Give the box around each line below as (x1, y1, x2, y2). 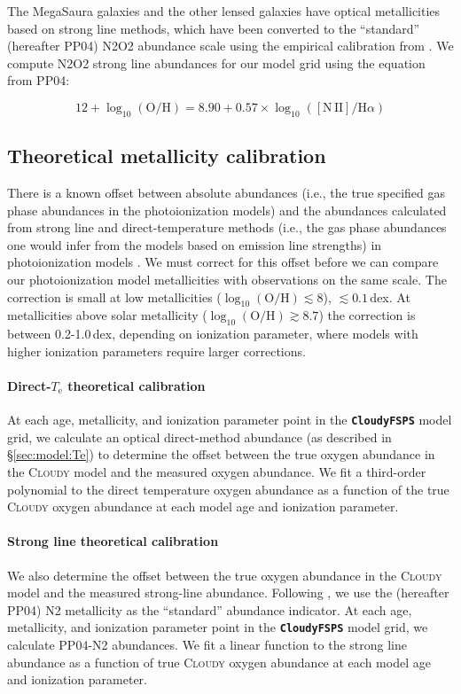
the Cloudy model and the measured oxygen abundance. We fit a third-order (7, 462, 426, 480)
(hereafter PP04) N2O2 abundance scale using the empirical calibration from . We (7, 36, 454, 55)
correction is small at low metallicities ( (7, 287, 222, 306)
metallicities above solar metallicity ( (7, 306, 207, 324)
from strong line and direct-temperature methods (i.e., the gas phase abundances (7, 218, 447, 237)
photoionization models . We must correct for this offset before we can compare (7, 253, 439, 271)
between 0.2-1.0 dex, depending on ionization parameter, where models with (7, 324, 418, 343)
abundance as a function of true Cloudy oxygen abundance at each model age (7, 652, 431, 671)
